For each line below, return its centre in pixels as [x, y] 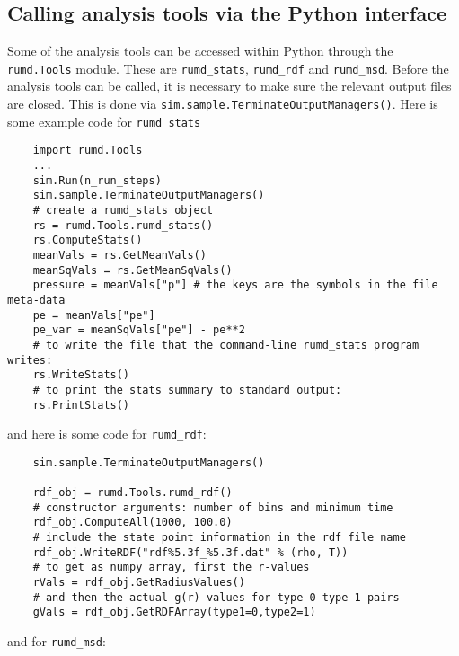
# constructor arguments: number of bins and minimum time [213, 507]
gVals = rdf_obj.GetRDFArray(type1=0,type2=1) [174, 612]
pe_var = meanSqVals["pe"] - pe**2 [139, 330]
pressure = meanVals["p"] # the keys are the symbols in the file [235, 285]
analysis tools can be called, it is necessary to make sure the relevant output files [229, 86]
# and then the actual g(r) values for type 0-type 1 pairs [216, 597]
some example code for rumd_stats [104, 121]
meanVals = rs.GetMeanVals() [119, 255]
